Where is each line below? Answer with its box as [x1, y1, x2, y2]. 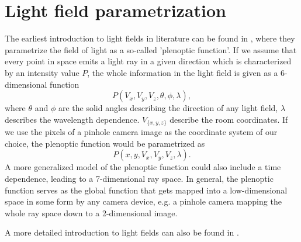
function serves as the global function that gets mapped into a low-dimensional [5, 184, 288, 196]
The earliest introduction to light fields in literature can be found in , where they [5, 32, 295, 44]
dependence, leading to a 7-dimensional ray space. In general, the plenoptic [5, 172, 274, 184]
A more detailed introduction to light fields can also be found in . [5, 226, 239, 238]
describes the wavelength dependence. [5, 113, 140, 125]
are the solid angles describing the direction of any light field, [58, 102, 278, 114]
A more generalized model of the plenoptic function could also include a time [5, 161, 281, 173]
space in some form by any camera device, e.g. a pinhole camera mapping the [5, 195, 282, 208]
